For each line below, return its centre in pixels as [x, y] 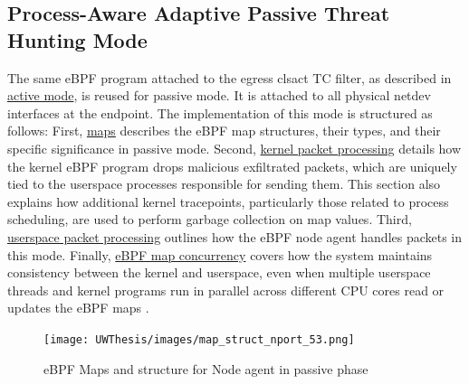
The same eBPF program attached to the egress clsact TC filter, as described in [230, 77]
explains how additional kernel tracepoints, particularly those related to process [228, 201]
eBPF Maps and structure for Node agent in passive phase [206, 368]
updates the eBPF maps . [78, 308]
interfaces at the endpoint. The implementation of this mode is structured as [220, 112]
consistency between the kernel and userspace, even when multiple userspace [219, 272]
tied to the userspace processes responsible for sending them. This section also [224, 184]
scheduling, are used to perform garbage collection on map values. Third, [210, 219]
